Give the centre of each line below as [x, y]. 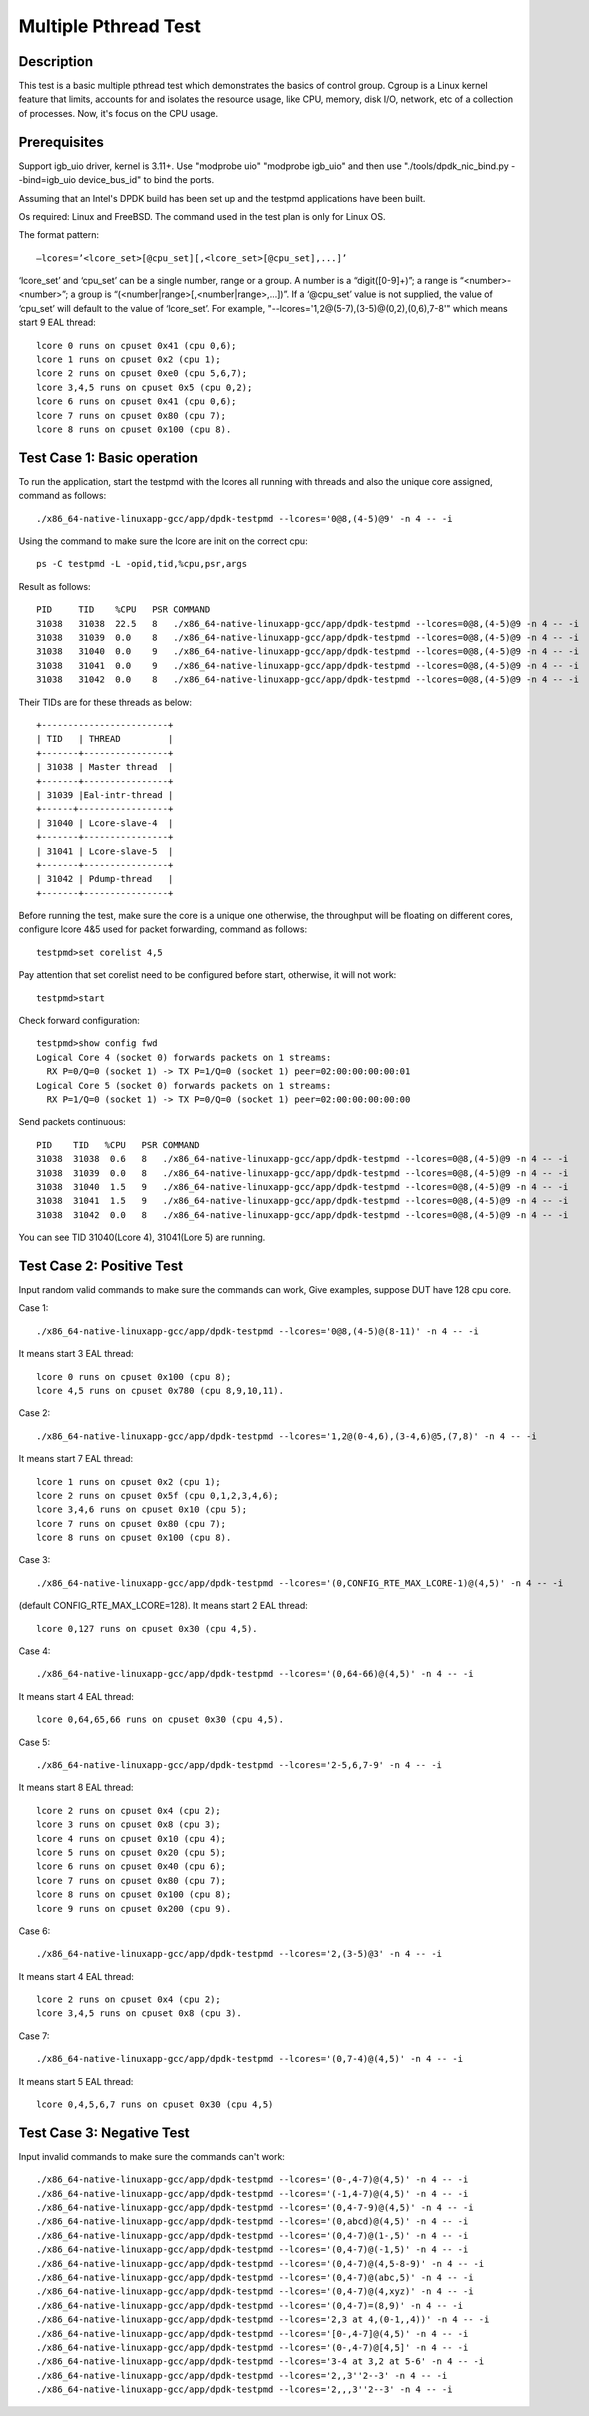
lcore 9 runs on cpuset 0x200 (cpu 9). [134, 1908]
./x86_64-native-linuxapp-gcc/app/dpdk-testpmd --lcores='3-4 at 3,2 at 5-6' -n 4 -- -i [260, 2361]
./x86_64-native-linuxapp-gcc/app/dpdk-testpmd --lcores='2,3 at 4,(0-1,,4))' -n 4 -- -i [263, 2319]
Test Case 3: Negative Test [104, 2132]
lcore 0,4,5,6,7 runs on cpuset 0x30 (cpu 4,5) [155, 2104]
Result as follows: [54, 586]
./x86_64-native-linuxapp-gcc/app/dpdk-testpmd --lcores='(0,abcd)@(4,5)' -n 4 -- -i [252, 2221]
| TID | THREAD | [105, 739]
